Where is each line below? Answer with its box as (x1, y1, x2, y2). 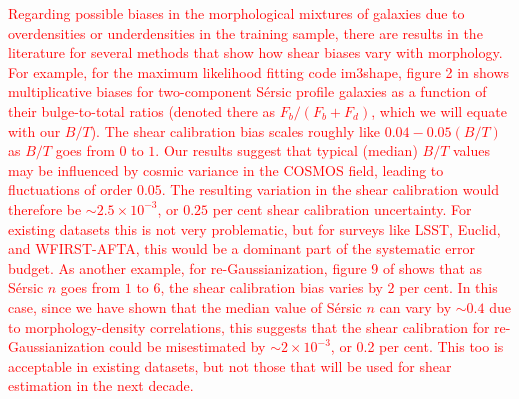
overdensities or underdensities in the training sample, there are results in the (8, 22, 483, 43)
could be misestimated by (109, 336, 266, 357)
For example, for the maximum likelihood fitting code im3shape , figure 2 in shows (8, 61, 510, 82)
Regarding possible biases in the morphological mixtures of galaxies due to (8, 3, 465, 23)
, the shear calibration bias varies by (160, 277, 383, 298)
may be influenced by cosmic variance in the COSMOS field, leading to (8, 159, 444, 180)
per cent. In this (399, 277, 498, 298)
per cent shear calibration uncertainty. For (212, 198, 472, 219)
